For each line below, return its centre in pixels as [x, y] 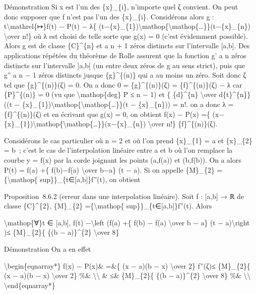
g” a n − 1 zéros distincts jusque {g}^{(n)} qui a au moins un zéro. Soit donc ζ [125, 75]
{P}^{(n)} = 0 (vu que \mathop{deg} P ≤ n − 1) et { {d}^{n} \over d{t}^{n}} [127, 94]
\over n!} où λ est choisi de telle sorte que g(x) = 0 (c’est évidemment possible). [126, 36]
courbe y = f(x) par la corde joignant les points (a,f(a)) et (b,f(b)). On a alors [123, 159]
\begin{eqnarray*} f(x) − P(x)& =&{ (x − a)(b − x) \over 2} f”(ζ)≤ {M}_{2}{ [127, 265]
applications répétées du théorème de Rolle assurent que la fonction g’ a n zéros [125, 55]
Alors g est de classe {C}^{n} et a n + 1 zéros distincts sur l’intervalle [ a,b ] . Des [127, 46]
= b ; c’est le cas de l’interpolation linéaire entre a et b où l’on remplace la [118, 150]
